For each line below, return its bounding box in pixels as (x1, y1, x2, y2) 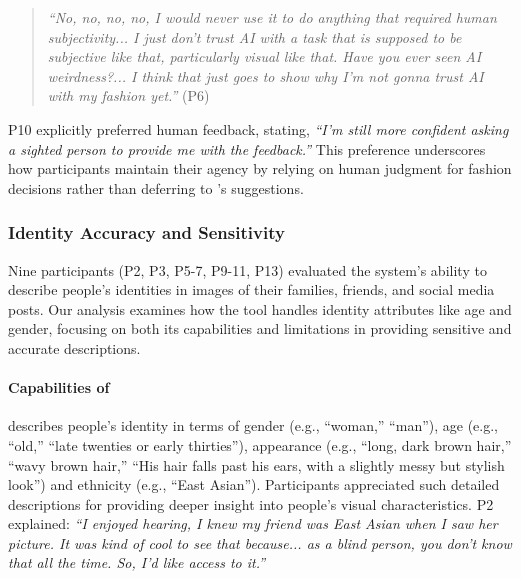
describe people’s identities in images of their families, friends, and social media (8, 279, 495, 300)
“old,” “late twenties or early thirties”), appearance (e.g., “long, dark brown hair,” (8, 434, 512, 455)
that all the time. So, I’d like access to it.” (8, 552, 266, 573)
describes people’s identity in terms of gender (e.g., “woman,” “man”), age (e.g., (8, 415, 498, 436)
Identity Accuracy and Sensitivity (8, 220, 285, 245)
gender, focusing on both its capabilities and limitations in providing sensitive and (8, 318, 512, 339)
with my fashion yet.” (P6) (47, 85, 210, 106)
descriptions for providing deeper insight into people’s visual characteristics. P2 (8, 493, 494, 514)
